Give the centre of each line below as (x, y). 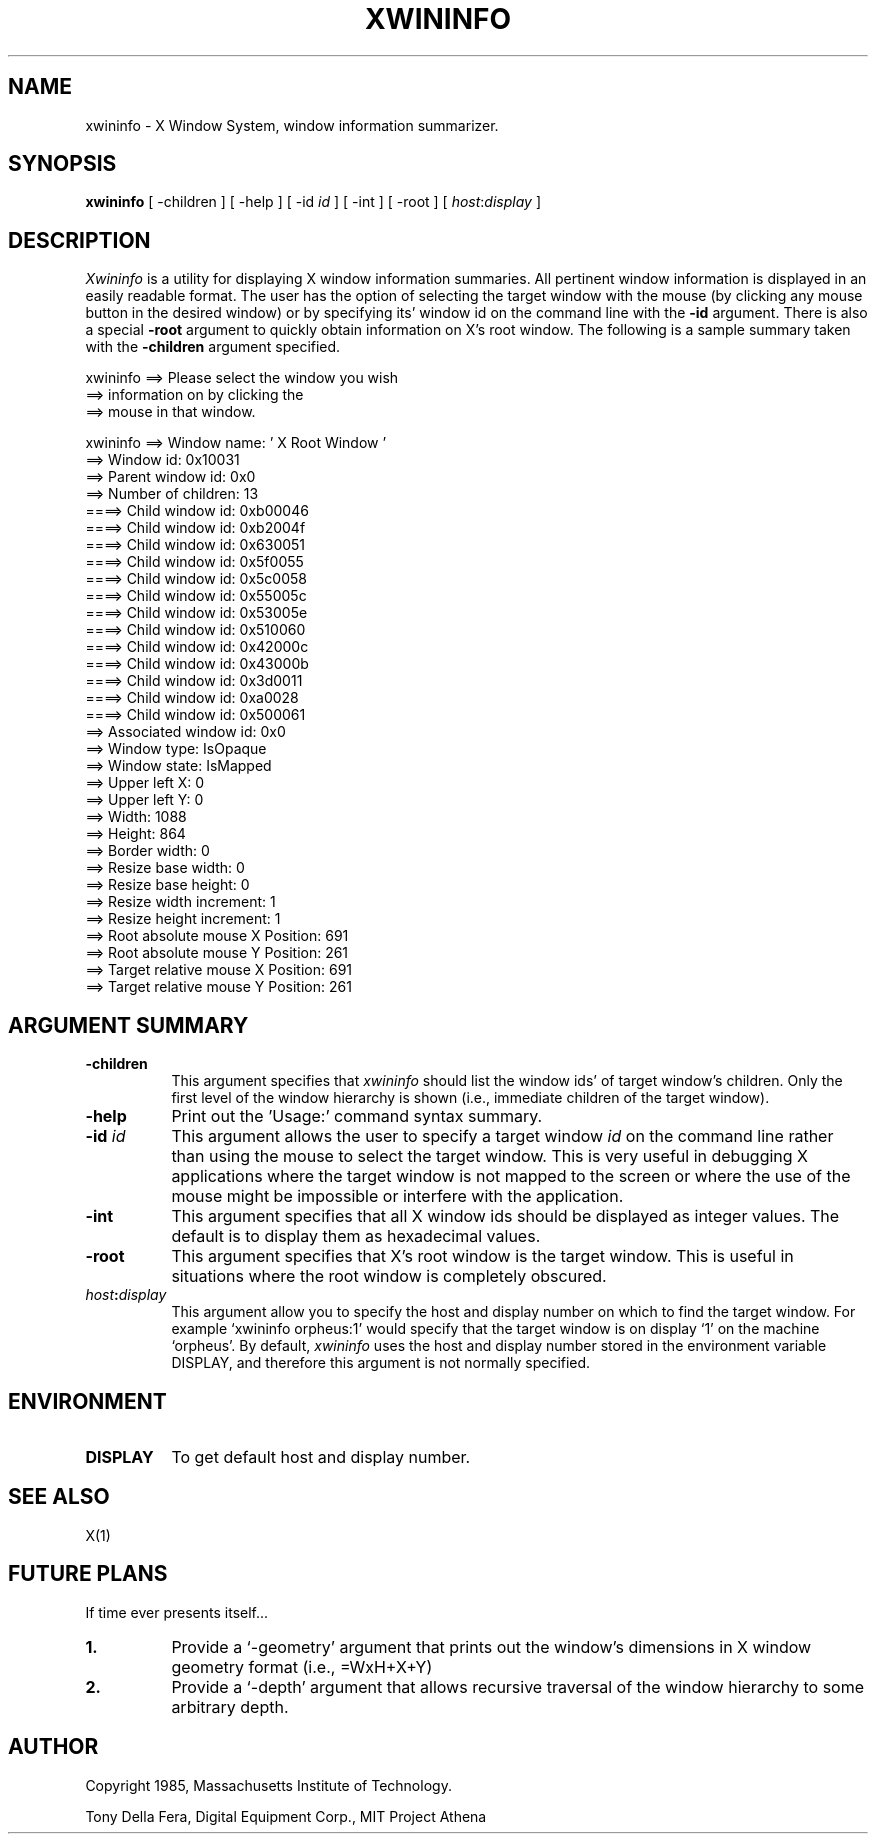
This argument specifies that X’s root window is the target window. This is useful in (482, 1256)
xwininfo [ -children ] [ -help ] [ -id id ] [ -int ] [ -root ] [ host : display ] (313, 202)
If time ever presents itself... (177, 1612)
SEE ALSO (59, 1497)
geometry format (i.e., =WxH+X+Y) (302, 1666)
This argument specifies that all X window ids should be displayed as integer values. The (505, 1216)
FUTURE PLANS (88, 1574)
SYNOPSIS (62, 164)
